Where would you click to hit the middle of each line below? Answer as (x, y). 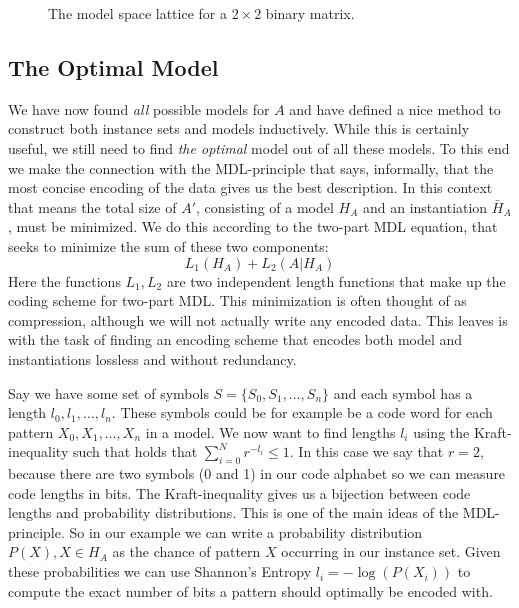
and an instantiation (425, 206)
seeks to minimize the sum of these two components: (168, 245)
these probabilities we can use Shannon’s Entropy (160, 571)
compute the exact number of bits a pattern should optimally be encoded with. (250, 590)
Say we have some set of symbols (108, 392)
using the (441, 431)
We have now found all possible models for (139, 108)
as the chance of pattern (186, 551)
